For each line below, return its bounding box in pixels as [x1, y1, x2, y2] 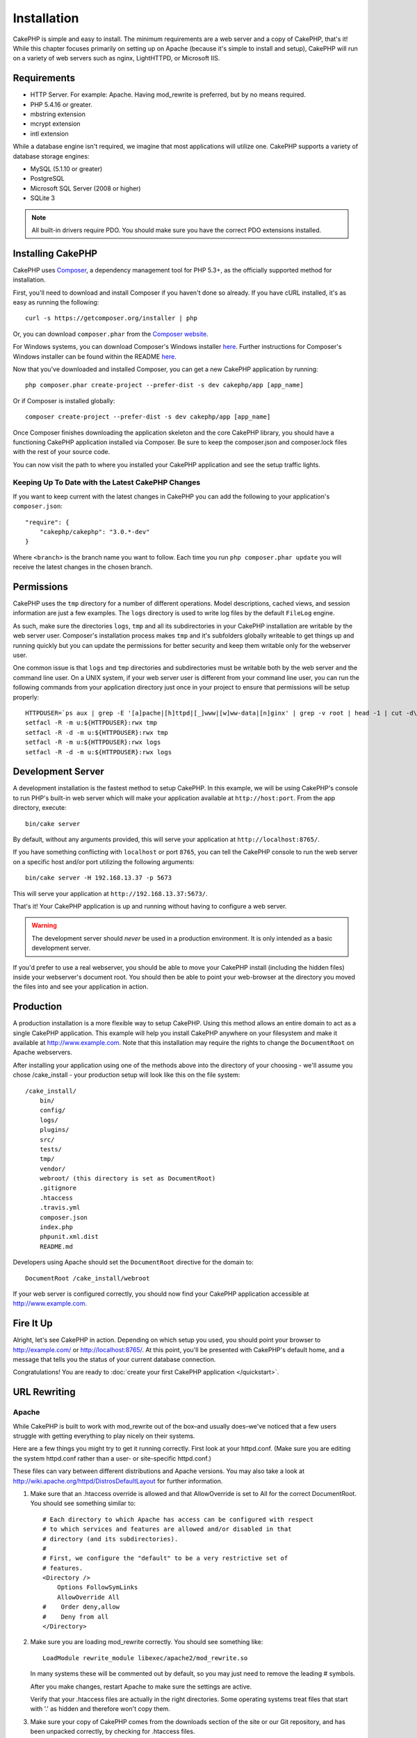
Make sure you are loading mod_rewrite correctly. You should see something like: [30, 1638, 263, 1646]
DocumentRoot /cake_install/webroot [25, 1274, 150, 1282]
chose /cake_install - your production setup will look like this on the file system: [13, 1071, 240, 1079]
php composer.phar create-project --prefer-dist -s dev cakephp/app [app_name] [25, 381, 304, 389]
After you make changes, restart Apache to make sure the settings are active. [30, 1682, 252, 1691]
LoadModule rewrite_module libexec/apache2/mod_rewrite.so [42, 1654, 248, 1662]
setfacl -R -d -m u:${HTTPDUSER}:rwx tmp [25, 729, 168, 736]
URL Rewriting [13, 1386, 76, 1398]
